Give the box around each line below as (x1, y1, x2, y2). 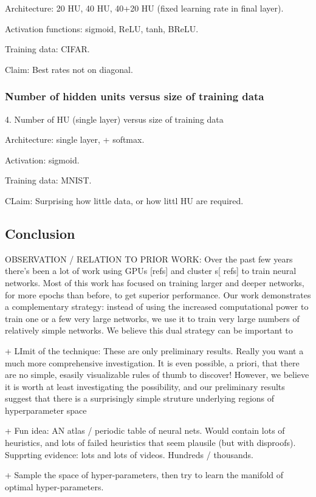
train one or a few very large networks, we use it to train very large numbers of (5, 312, 300, 324)
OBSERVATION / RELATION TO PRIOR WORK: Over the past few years (5, 252, 293, 265)
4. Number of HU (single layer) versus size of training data (5, 112, 224, 125)
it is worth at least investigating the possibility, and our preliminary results (5, 380, 285, 392)
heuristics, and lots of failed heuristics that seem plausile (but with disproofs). (5, 436, 296, 449)
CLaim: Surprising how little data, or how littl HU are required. (5, 194, 244, 207)
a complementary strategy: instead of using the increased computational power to (5, 300, 309, 313)
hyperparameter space (5, 403, 87, 416)
